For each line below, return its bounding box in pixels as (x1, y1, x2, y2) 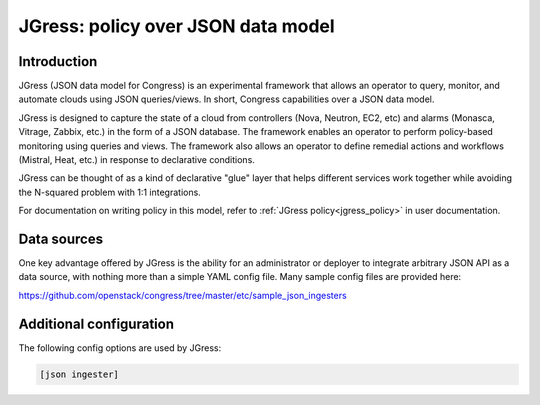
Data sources (18, 231, 104, 247)
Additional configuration (18, 315, 175, 332)
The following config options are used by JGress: (18, 341, 222, 354)
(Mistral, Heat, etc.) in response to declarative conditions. (18, 154, 255, 166)
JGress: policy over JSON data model (18, 15, 335, 37)
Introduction (18, 53, 98, 70)
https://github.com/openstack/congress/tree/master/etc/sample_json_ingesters (18, 289, 347, 301)
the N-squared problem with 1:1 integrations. (18, 186, 202, 198)
